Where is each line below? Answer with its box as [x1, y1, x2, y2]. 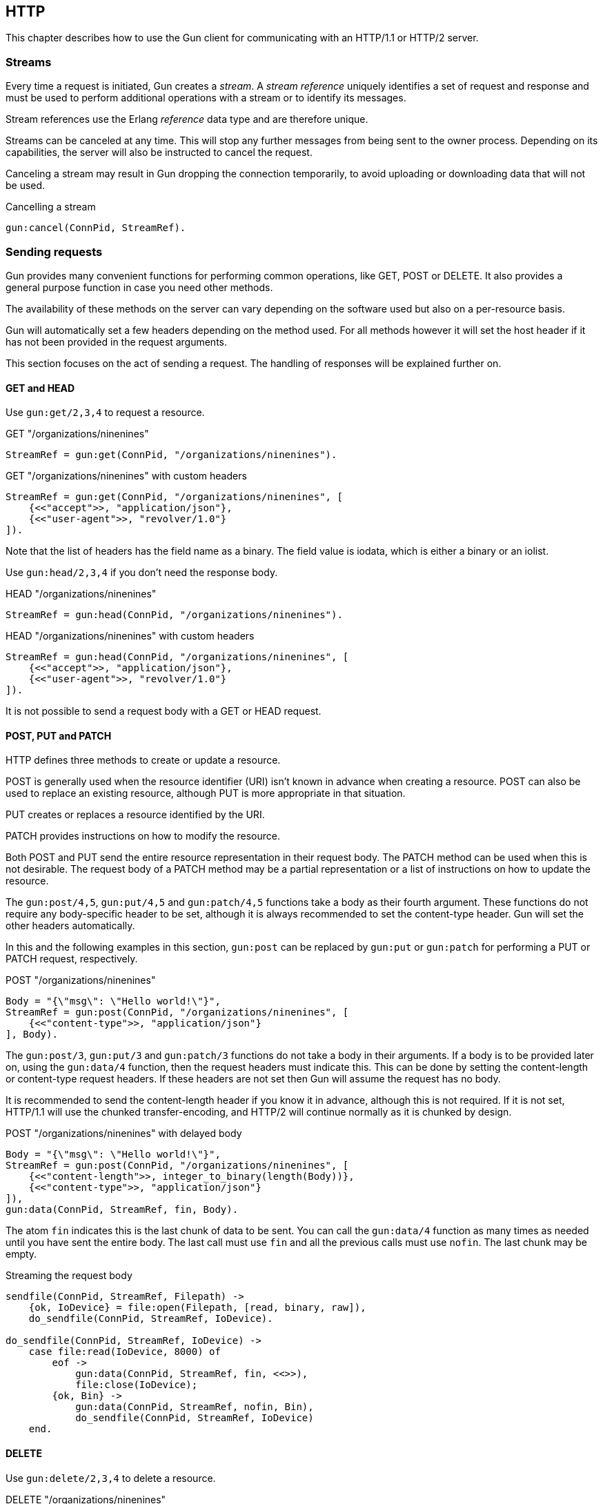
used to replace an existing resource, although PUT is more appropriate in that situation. [6, 787, 406, 800]
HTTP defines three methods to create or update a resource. [6, 754, 281, 766]
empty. [6, 1248, 37, 1260]
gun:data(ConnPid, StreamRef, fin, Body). [6, 1204, 239, 1216]
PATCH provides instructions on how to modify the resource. [6, 830, 281, 842]
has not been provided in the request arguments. [6, 335, 227, 348]
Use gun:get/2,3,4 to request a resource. [6, 406, 205, 419]
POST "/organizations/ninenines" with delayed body [6, 1127, 242, 1140]
